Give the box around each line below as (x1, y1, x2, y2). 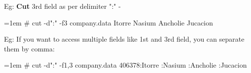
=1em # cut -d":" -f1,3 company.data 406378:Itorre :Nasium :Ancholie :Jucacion (4, 60, 247, 70)
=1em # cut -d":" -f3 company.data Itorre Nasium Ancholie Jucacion (4, 17, 213, 27)
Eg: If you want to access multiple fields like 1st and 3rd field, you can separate (4, 34, 245, 44)
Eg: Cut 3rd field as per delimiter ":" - (4, 1, 121, 11)
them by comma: (4, 43, 55, 53)
